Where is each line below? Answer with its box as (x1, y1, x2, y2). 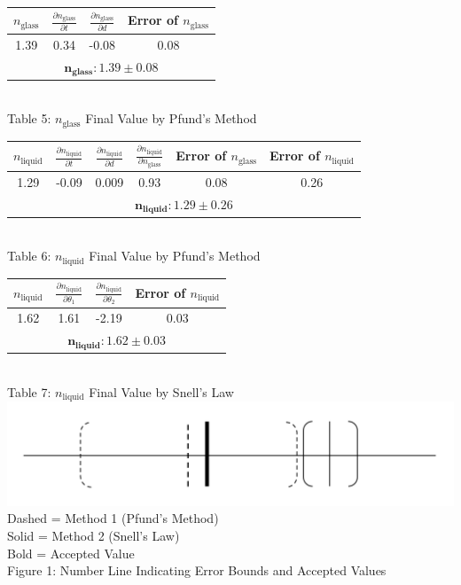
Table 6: (7, 246, 51, 265)
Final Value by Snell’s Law (89, 382, 234, 401)
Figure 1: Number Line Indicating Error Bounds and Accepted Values (7, 561, 387, 580)
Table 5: (7, 109, 51, 128)
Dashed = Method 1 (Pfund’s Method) (7, 509, 219, 527)
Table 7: (7, 382, 51, 401)
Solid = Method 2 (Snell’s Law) (7, 526, 180, 544)
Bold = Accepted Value (7, 543, 135, 562)
